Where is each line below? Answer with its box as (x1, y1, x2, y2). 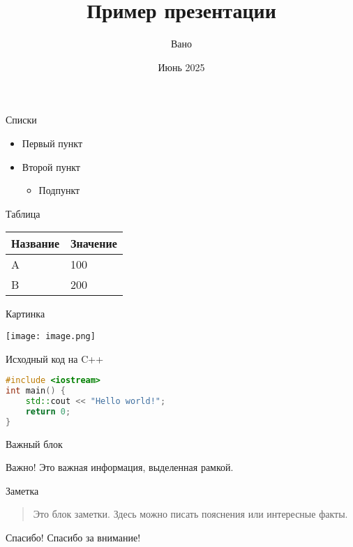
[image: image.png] (6, 331, 96, 341)
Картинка (6, 306, 45, 321)
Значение (70, 235, 117, 252)
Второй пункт (22, 159, 80, 174)
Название (11, 235, 60, 252)
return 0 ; (25, 406, 71, 417)
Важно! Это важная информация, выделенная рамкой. (6, 460, 234, 474)
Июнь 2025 (158, 59, 205, 74)
